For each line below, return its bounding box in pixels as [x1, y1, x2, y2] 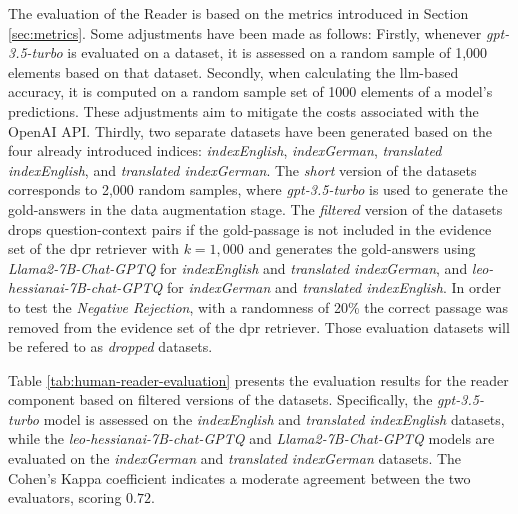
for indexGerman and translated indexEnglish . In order [167, 277, 502, 298]
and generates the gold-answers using [248, 238, 476, 259]
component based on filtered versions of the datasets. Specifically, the [8, 389, 433, 410]
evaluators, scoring [8, 487, 122, 508]
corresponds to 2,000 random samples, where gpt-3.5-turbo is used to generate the [8, 179, 508, 200]
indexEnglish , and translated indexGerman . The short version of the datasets [8, 159, 477, 180]
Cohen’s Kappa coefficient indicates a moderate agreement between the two [8, 467, 471, 488]
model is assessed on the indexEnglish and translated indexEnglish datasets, [43, 408, 505, 429]
